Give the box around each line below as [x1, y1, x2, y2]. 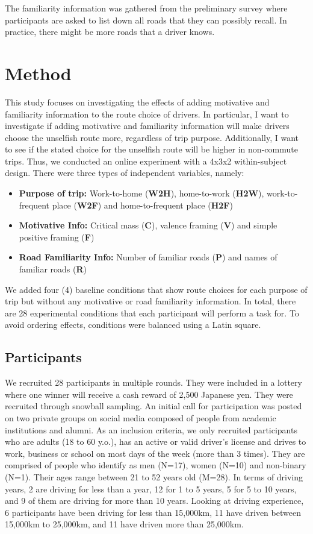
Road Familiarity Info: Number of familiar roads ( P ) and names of [19, 251, 277, 263]
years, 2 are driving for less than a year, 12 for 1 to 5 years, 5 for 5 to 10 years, [5, 482, 297, 495]
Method [5, 60, 72, 85]
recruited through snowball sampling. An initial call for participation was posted [5, 400, 302, 412]
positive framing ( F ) [19, 230, 95, 243]
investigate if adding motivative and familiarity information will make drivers [5, 119, 290, 132]
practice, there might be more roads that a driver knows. [5, 25, 215, 38]
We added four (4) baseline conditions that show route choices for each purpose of [5, 283, 308, 295]
